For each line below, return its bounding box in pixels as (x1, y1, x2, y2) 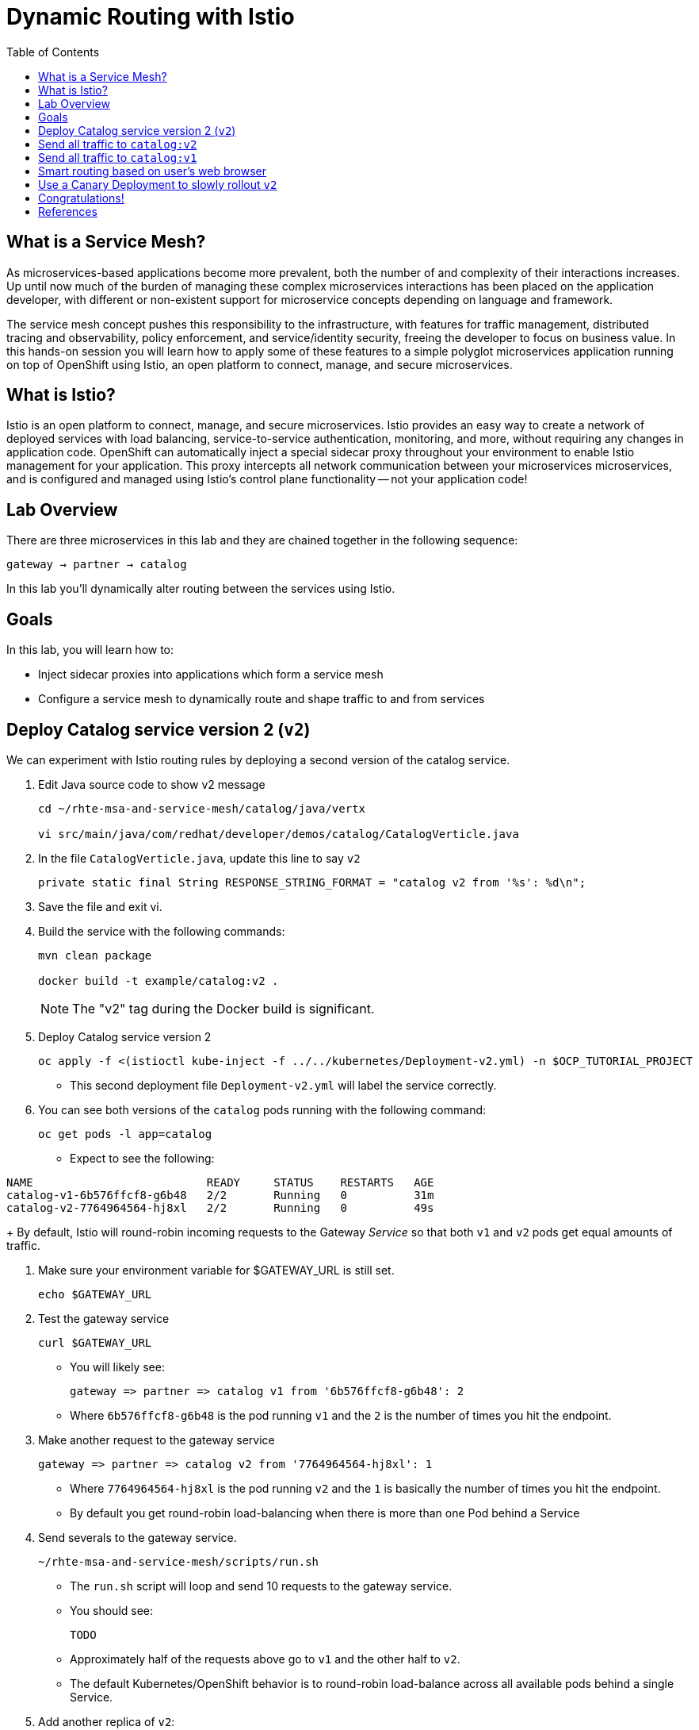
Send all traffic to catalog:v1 (38, 150, 197, 164)
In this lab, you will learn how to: (6, 643, 174, 657)
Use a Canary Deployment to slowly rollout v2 (38, 177, 277, 191)
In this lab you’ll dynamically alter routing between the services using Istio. (6, 582, 395, 596)
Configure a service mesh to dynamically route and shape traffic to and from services (38, 692, 485, 706)
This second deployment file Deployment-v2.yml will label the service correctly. (70, 1078, 497, 1092)
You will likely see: (70, 1359, 165, 1374)
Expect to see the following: (70, 1151, 215, 1165)
